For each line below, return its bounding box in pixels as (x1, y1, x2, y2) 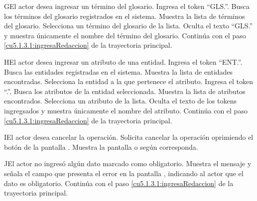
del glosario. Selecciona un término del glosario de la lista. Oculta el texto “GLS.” (4, 20, 253, 31)
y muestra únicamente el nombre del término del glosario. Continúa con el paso (4, 30, 246, 40)
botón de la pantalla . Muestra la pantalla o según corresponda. (4, 141, 198, 152)
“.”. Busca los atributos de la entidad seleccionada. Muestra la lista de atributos (4, 86, 246, 96)
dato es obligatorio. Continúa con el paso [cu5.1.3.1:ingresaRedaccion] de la (4, 178, 234, 188)
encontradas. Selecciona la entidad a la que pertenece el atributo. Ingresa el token (4, 76, 254, 87)
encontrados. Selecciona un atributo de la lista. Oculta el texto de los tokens (4, 96, 237, 106)
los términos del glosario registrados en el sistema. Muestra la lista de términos (4, 10, 245, 21)
